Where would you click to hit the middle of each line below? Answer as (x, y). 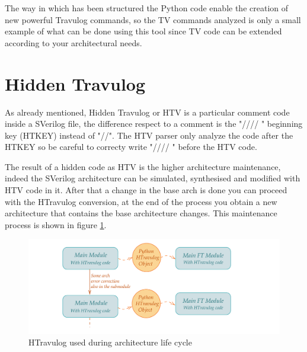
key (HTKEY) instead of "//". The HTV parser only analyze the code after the (149, 135)
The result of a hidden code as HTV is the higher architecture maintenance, (143, 166)
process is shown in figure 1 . (56, 224)
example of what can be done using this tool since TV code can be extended (143, 31)
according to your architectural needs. (73, 42)
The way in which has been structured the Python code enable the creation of (147, 8)
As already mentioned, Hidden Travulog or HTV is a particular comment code (147, 112)
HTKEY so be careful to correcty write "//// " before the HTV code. (131, 147)
